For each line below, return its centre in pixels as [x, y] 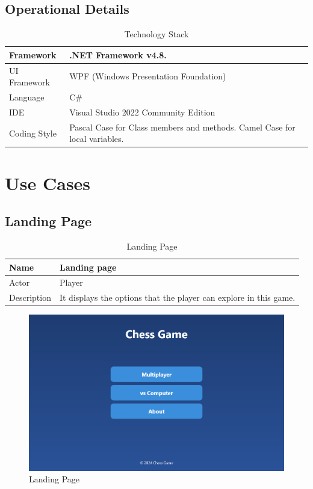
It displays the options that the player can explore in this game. [177, 297]
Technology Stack [156, 34]
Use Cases [48, 183]
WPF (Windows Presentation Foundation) [148, 76]
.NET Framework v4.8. [118, 54]
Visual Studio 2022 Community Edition [142, 112]
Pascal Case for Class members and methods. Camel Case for [182, 127]
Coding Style [33, 133]
